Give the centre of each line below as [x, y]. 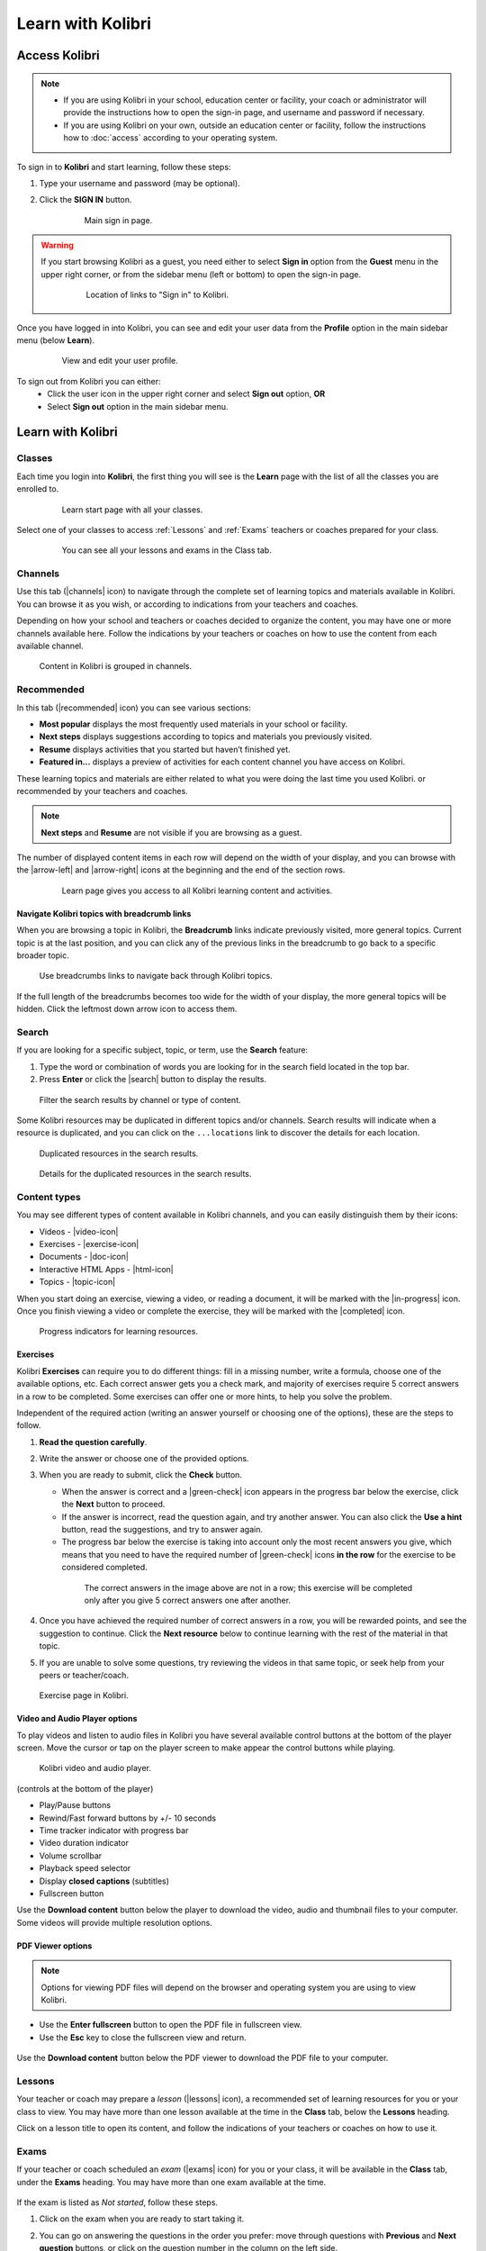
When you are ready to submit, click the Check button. [141, 1475]
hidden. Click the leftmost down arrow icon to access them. [127, 1009]
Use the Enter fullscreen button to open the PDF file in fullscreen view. [171, 2025]
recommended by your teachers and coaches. [102, 791]
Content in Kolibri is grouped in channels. [116, 666]
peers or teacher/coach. [84, 1675]
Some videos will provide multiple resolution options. [115, 1922]
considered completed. [104, 1568]
